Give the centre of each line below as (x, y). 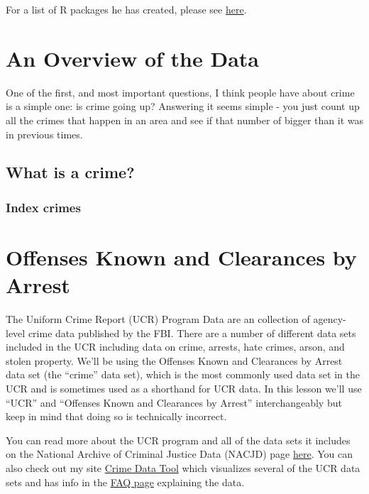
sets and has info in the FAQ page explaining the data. (125, 482)
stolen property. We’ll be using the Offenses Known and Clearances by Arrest (174, 360)
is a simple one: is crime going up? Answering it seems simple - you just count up (183, 106)
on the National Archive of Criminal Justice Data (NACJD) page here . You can (180, 454)
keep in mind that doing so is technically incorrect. (116, 416)
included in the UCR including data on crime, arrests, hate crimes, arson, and (175, 347)
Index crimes (43, 207)
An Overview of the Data (133, 58)
